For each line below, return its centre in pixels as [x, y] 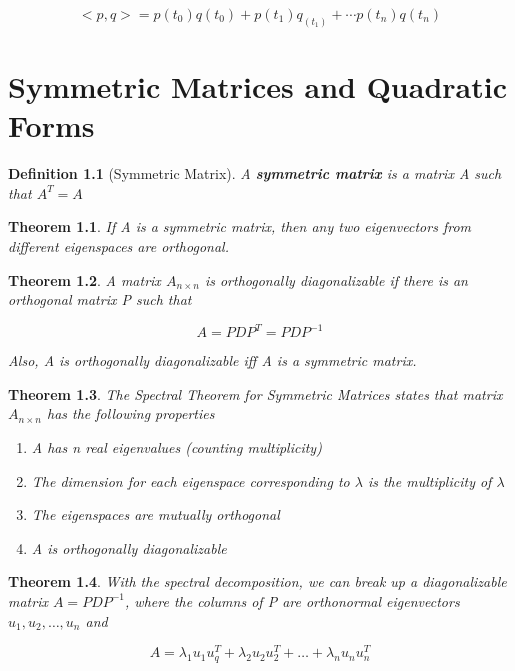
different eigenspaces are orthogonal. [118, 245]
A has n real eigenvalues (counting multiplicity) [176, 447]
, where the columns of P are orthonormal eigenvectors [292, 600]
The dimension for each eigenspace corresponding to [190, 480]
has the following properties [131, 413]
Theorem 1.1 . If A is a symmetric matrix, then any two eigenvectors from [239, 226]
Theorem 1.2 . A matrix [84, 279]
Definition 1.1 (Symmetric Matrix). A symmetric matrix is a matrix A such [255, 173]
